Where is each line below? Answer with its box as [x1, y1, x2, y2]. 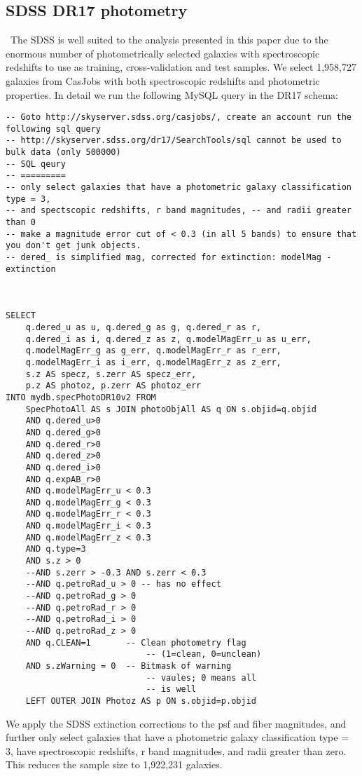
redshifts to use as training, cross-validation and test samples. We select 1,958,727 [6, 60, 356, 74]
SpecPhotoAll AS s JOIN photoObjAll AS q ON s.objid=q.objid [25, 404, 316, 414]
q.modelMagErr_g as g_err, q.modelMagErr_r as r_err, [25, 346, 281, 356]
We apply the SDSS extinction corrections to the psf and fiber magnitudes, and [6, 716, 347, 730]
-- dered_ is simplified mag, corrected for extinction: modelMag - [6, 252, 332, 263]
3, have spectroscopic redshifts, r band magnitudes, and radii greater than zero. [6, 743, 347, 758]
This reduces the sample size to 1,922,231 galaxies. [6, 757, 223, 772]
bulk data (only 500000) [6, 147, 121, 158]
